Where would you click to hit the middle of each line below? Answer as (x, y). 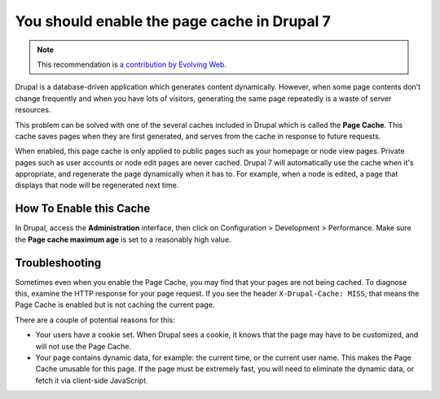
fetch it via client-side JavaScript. (92, 380)
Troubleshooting (58, 263)
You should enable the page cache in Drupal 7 (173, 21)
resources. (33, 110)
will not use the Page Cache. (84, 346)
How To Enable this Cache (83, 209)
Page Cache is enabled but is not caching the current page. (115, 305)
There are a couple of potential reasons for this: (95, 320)
